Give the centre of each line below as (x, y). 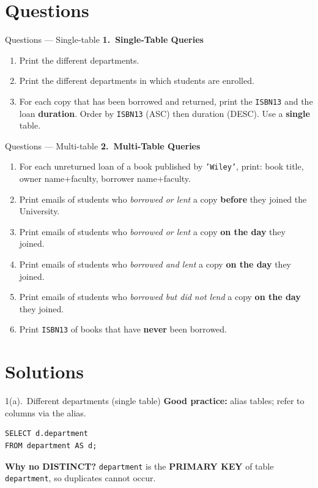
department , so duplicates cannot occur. (80, 478)
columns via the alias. (46, 412)
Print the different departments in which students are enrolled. (137, 81)
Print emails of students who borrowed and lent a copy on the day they (155, 264)
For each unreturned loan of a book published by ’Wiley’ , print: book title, (161, 166)
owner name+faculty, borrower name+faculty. (105, 178)
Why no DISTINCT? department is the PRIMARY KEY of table (139, 466)
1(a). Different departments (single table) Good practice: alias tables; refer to (155, 401)
